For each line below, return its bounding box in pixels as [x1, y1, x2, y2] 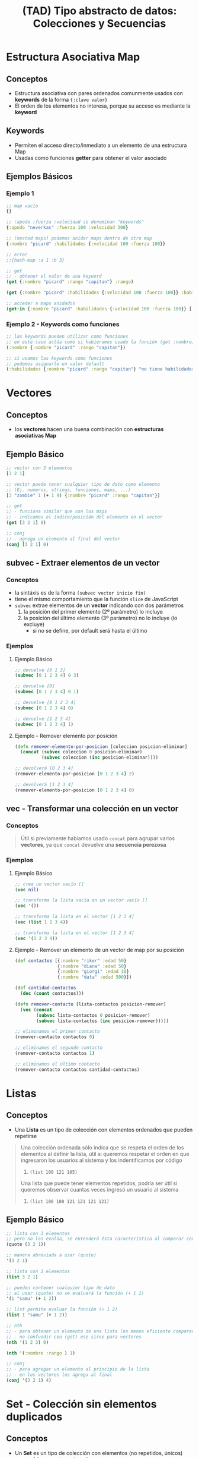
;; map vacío [6, 203, 38, 209]
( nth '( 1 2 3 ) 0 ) [6, 1339, 49, 1345]
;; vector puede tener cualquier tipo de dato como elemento [6, 481, 161, 487]
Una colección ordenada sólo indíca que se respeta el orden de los [20, 1143, 184, 1151]
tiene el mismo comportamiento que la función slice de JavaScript [14, 596, 179, 603]
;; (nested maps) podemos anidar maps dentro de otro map [6, 235, 152, 241]
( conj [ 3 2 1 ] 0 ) [6, 541, 49, 548]
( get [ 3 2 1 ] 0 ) [6, 520, 46, 526]
